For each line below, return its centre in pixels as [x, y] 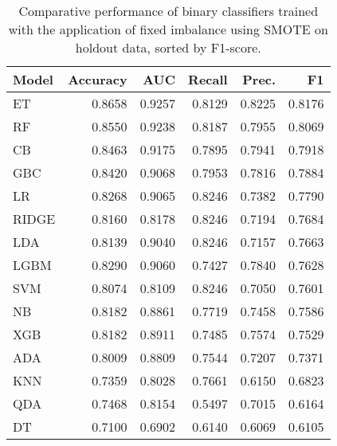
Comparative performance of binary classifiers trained [168, 11]
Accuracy [98, 79]
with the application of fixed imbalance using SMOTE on [168, 29]
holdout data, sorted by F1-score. [168, 47]
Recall [208, 79]
